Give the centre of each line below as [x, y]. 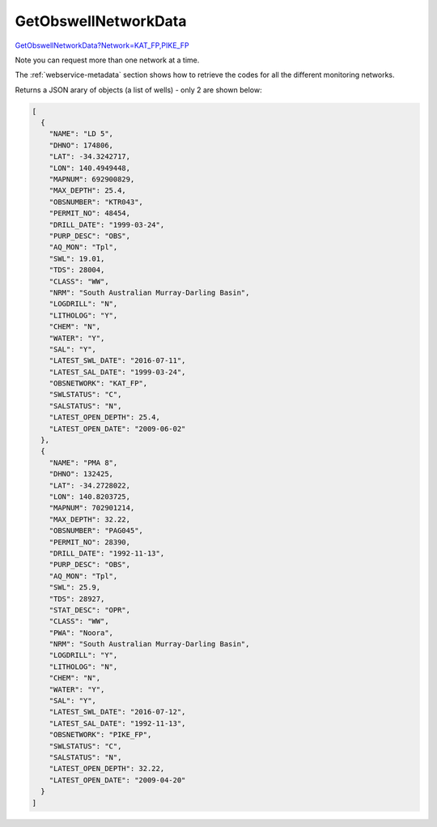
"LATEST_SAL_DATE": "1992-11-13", [117, 723]
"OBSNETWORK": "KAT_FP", [98, 384]
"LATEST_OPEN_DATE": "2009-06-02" [117, 428]
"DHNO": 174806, [81, 145]
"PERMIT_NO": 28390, [90, 542]
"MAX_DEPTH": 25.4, [88, 191]
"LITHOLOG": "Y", [83, 315]
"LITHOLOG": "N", [83, 667]
